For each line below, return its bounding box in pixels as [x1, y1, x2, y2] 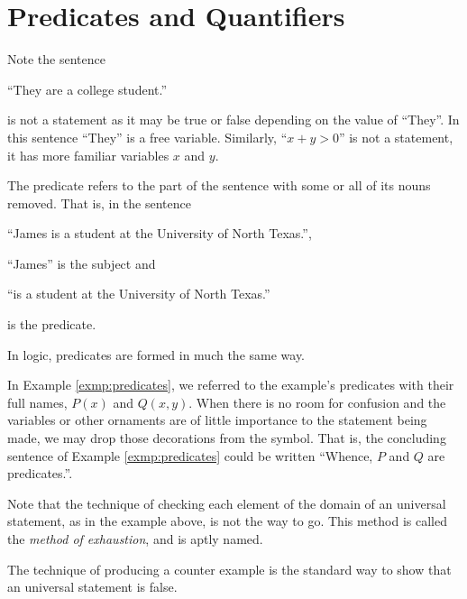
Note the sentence [7, 50, 105, 69]
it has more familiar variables [7, 145, 169, 164]
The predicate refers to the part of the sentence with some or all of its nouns [7, 176, 431, 195]
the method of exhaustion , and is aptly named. [7, 530, 263, 548]
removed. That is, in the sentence [7, 193, 191, 212]
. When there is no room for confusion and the [188, 392, 446, 411]
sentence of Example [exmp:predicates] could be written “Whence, [7, 446, 373, 465]
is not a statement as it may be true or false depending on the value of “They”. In [7, 110, 460, 129]
